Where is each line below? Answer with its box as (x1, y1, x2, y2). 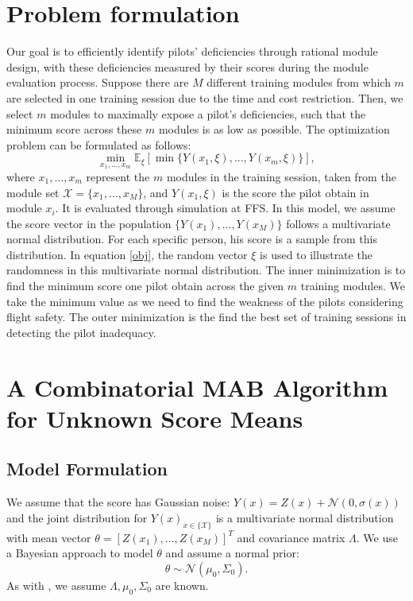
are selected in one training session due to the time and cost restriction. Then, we (6, 89, 403, 106)
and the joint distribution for (6, 509, 148, 525)
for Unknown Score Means (6, 401, 303, 434)
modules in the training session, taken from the (166, 168, 396, 184)
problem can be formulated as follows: (6, 136, 191, 153)
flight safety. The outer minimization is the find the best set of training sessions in (6, 308, 407, 325)
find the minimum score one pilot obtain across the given (6, 277, 284, 294)
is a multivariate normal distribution (215, 509, 394, 525)
